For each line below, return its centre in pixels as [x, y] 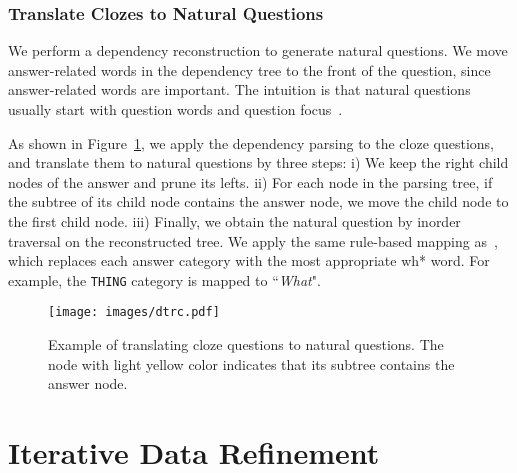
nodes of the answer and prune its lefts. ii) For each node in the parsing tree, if [250, 181]
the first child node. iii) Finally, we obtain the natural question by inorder [234, 220]
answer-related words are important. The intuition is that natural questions [239, 89]
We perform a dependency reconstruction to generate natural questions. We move [258, 50]
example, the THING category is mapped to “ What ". [164, 279]
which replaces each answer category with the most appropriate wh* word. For [249, 260]
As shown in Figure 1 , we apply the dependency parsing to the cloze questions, [251, 142]
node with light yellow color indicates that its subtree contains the [251, 363]
